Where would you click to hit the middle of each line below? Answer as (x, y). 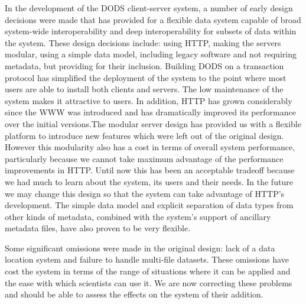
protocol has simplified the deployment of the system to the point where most (146, 77)
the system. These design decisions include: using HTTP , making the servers (143, 42)
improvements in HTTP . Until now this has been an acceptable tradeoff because (150, 170)
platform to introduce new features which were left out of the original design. (144, 135)
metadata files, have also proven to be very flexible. (98, 228)
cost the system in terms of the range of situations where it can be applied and (148, 271)
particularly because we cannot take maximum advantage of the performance (144, 158)
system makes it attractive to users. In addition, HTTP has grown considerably (149, 100)
